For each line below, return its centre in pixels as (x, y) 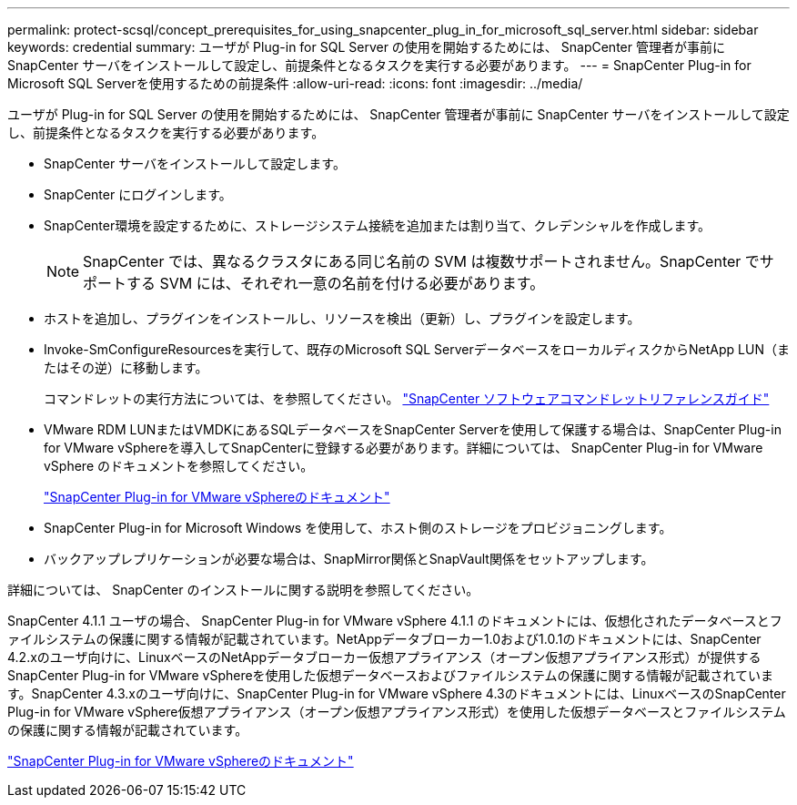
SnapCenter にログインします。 (138, 194)
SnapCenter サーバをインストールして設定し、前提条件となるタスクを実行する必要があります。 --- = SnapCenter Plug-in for (379, 65)
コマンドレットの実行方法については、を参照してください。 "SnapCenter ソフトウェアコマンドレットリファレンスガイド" (407, 398)
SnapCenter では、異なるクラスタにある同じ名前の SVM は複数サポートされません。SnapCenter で (421, 261)
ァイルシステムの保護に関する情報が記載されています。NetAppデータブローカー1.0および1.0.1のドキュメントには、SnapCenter (384, 639)
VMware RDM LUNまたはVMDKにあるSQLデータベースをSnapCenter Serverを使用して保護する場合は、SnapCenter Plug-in (413, 429)
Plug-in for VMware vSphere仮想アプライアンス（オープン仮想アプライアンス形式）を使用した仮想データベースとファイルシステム (397, 712)
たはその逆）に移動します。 (126, 367)
